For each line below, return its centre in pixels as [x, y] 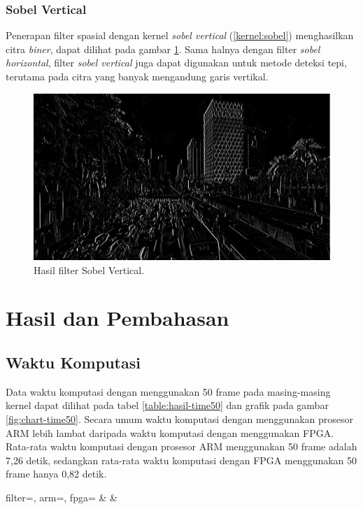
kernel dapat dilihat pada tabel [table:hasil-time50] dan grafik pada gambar [167, 405]
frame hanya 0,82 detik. [56, 474]
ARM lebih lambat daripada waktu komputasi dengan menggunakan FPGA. [170, 432]
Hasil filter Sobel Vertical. [89, 270]
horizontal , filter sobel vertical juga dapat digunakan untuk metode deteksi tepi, [176, 63]
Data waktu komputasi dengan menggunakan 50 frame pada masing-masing [168, 391]
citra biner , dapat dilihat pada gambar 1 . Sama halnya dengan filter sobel [163, 49]
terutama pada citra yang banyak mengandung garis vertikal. [137, 76]
